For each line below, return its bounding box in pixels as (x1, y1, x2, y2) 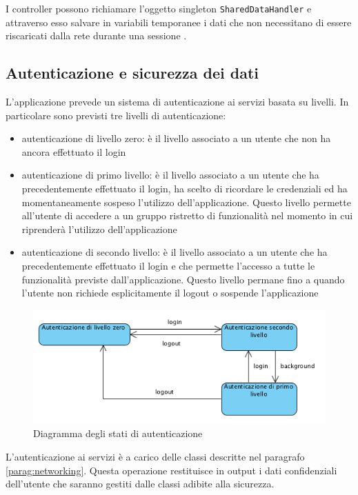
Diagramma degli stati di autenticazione (33, 426, 203, 441)
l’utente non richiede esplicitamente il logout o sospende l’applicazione (21, 285, 319, 300)
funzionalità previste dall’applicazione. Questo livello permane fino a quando (21, 272, 345, 286)
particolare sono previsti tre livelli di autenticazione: (6, 108, 226, 122)
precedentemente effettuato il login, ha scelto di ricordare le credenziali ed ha (21, 181, 348, 196)
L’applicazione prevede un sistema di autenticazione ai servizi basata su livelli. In (6, 94, 349, 109)
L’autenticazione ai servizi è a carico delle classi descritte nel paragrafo (6, 449, 305, 463)
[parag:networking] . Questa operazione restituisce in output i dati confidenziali (6, 463, 337, 477)
